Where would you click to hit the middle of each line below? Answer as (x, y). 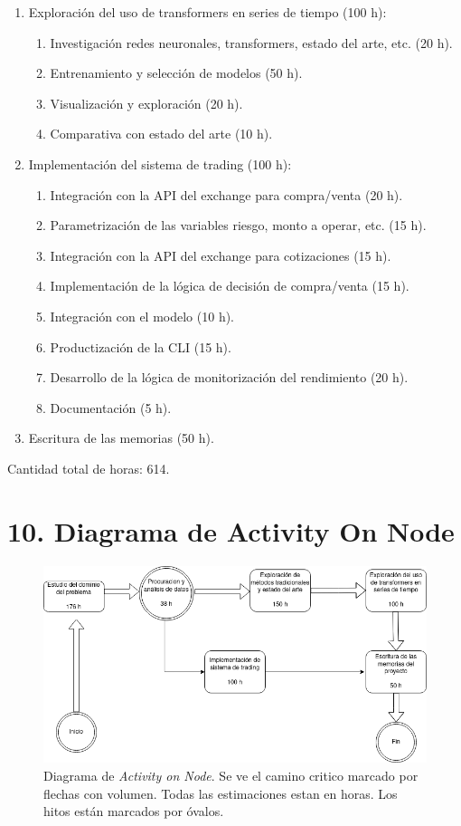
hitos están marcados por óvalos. (134, 811)
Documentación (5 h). (111, 407)
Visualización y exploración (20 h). (146, 103)
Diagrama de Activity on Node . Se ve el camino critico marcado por (231, 776)
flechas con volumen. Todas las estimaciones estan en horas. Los (221, 793)
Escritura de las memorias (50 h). (121, 438)
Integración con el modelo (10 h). (142, 316)
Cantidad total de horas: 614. (89, 468)
